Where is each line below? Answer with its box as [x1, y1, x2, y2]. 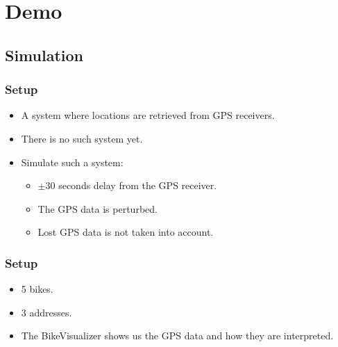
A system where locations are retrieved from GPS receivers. [21, 108, 275, 122]
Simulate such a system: [21, 154, 124, 169]
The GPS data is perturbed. [37, 201, 158, 216]
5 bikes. [21, 282, 53, 296]
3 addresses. [21, 305, 72, 319]
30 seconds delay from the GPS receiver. [45, 178, 217, 193]
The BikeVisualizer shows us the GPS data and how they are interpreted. [21, 328, 334, 343]
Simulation [5, 44, 84, 65]
